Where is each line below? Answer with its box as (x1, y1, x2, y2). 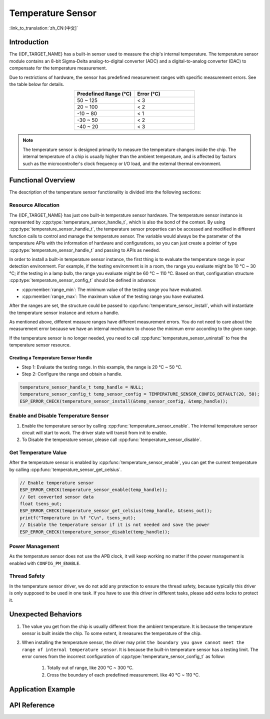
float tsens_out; (19, 501, 62, 507)
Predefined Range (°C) (76, 90, 132, 97)
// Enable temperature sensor (19, 480, 94, 485)
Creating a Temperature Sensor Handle (9, 355, 92, 361)
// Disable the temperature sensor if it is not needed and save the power (19, 522, 210, 527)
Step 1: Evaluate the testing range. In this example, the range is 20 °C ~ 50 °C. (21, 364, 182, 370)
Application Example (9, 685, 75, 693)
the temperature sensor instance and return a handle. (9, 309, 119, 315)
